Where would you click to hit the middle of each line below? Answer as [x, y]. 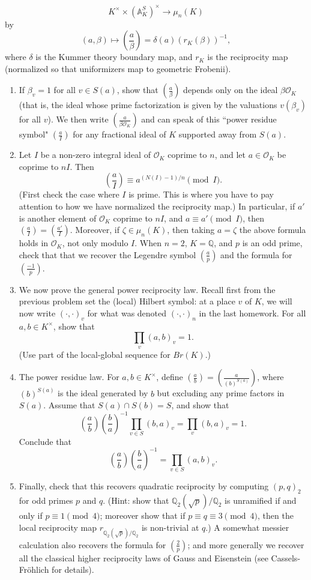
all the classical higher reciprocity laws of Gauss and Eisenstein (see [143, 557]
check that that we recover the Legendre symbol [107, 254]
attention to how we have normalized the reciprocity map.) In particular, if [157, 206]
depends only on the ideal [231, 90]
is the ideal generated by [103, 393]
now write [37, 313]
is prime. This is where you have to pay [201, 194]
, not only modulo [95, 243]
